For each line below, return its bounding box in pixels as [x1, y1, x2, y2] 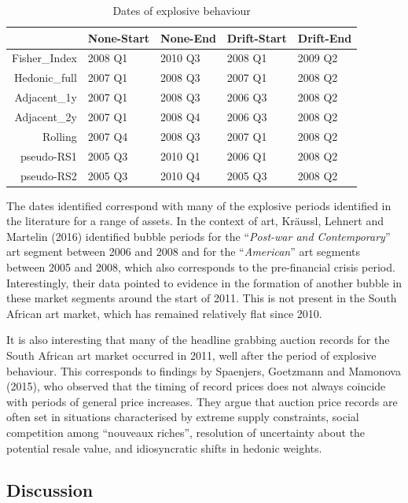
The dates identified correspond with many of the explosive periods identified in [6, 197, 391, 213]
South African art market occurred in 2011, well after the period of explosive [6, 346, 377, 363]
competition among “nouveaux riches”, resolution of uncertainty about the [6, 423, 366, 440]
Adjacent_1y [14, 89, 77, 105]
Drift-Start [226, 29, 287, 46]
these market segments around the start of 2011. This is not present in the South [6, 290, 397, 306]
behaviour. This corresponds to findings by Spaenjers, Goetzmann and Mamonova [6, 362, 401, 379]
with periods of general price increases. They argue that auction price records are [6, 393, 398, 409]
